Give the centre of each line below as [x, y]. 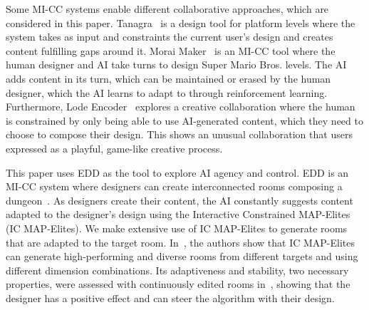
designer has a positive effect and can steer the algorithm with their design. [170, 298]
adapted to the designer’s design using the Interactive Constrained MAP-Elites [178, 214]
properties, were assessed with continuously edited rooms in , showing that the [178, 284]
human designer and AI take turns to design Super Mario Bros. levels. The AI [176, 64]
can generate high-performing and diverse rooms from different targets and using [182, 256]
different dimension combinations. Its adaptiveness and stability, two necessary [177, 270]
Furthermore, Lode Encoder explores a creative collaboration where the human [181, 107]
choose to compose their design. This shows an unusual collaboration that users [179, 134]
